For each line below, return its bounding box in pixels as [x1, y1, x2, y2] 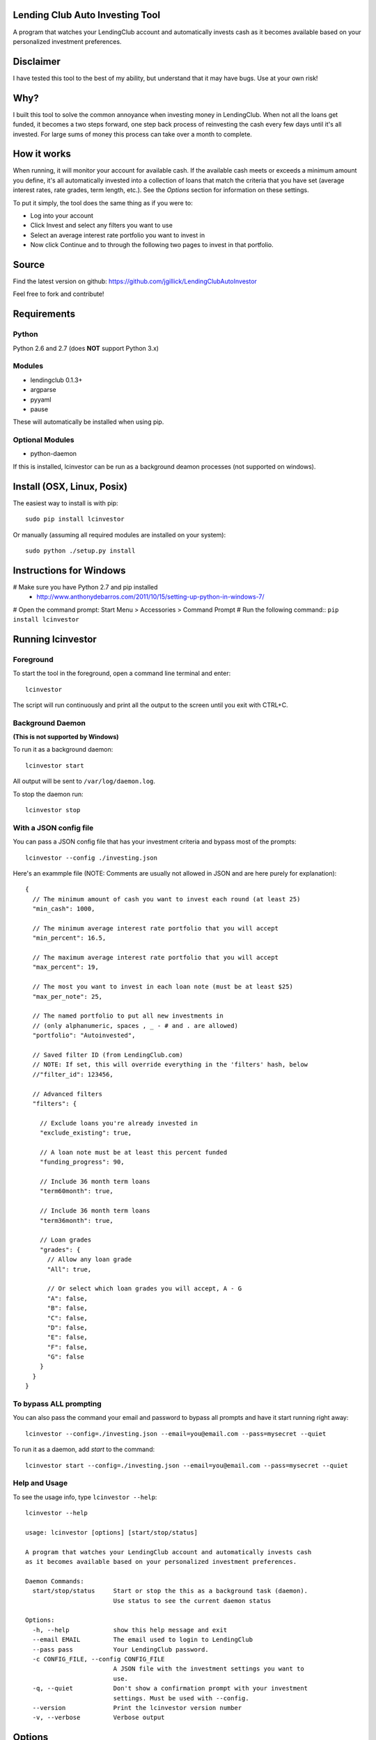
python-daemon [30, 450, 77, 458]
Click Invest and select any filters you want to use [30, 221, 173, 230]
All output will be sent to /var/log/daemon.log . [13, 777, 156, 786]
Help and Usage [13, 1478, 68, 1488]
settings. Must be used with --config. [113, 1694, 250, 1702]
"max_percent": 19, [32, 963, 99, 971]
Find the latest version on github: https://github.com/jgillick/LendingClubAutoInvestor [13, 277, 258, 285]
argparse [30, 386, 56, 394]
